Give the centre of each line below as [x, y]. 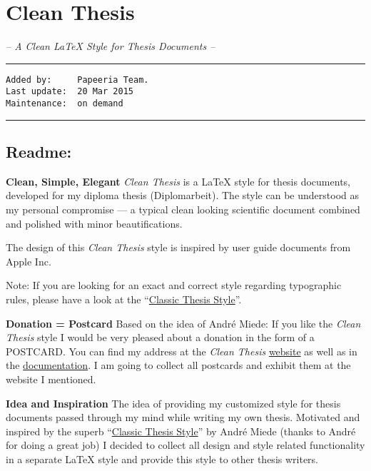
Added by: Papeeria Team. [77, 80]
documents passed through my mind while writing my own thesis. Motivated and [183, 417]
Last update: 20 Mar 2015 [70, 92]
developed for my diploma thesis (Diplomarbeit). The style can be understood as [182, 195]
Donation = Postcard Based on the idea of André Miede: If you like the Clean [183, 323]
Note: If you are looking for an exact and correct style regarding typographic [174, 285]
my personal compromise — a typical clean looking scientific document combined [183, 209]
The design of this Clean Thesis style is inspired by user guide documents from [178, 247]
